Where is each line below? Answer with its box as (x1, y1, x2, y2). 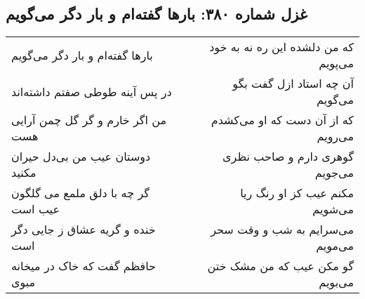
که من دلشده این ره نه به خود (209, 39, 354, 55)
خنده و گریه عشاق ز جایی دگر (11, 221, 156, 238)
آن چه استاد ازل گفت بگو (232, 75, 354, 92)
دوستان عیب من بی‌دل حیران (11, 148, 151, 165)
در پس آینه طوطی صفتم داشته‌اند (11, 83, 172, 100)
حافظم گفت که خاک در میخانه (11, 258, 157, 274)
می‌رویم (317, 128, 354, 145)
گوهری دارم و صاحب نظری (223, 148, 354, 165)
